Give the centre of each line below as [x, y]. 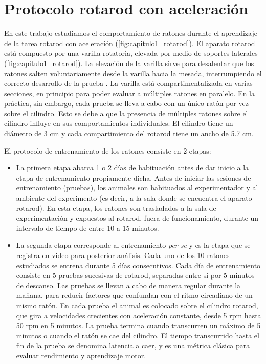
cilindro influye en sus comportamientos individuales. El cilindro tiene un [119, 123]
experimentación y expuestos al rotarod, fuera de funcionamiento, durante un [137, 218]
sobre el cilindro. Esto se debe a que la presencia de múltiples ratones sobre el [126, 113]
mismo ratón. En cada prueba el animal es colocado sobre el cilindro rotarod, [137, 305]
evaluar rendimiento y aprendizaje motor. [81, 355]
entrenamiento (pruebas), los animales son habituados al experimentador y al [137, 188]
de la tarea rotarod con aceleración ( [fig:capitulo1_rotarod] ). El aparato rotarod [130, 43]
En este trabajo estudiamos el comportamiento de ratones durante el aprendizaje [131, 33]
